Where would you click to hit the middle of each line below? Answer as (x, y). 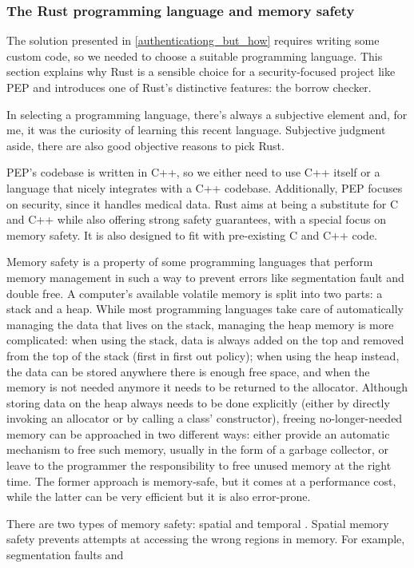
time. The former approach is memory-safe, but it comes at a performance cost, (201, 481)
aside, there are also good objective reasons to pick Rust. (145, 145)
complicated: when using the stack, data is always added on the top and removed (205, 340)
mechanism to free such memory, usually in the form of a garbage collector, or (197, 449)
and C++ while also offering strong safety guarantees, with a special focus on (197, 219)
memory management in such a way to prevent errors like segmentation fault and (205, 277)
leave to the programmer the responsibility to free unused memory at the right (199, 465)
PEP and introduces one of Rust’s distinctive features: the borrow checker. (189, 87)
